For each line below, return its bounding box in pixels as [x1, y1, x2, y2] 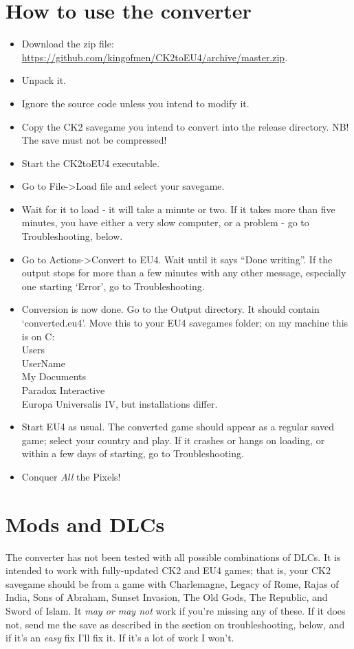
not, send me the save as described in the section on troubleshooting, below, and [5, 617, 345, 631]
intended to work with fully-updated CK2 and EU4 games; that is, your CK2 [5, 563, 331, 577]
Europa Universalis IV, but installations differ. [21, 396, 218, 410]
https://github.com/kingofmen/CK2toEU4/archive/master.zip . [21, 49, 288, 64]
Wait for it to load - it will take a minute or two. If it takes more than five [21, 201, 335, 216]
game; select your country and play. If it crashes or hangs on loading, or [21, 432, 325, 447]
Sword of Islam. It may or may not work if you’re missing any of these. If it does [5, 604, 346, 618]
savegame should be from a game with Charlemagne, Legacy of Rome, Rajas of [5, 576, 339, 591]
